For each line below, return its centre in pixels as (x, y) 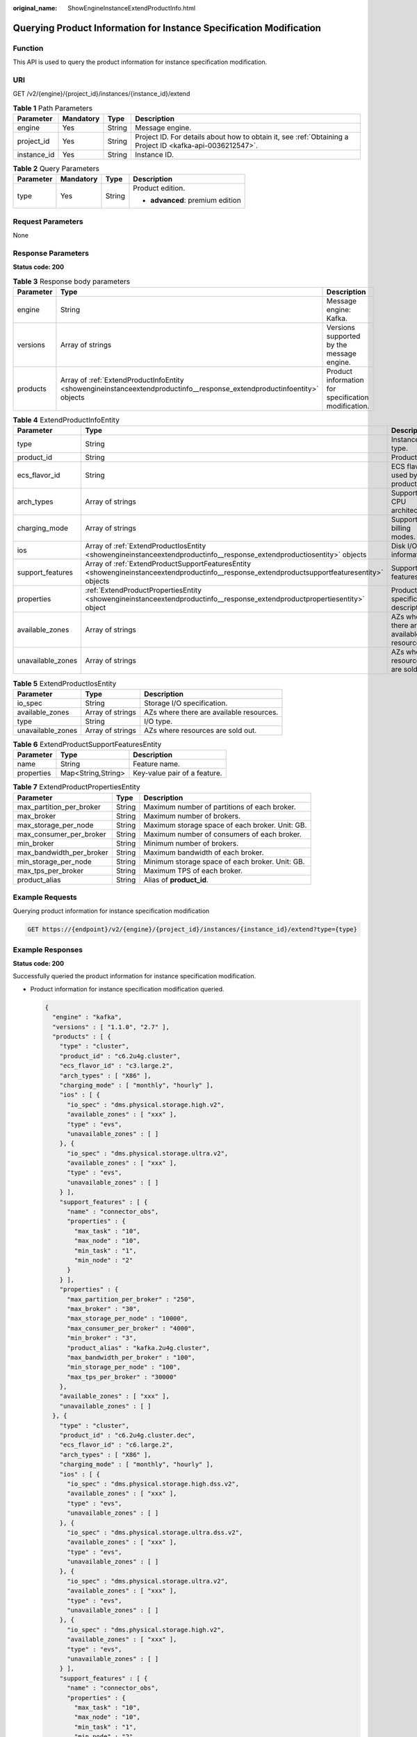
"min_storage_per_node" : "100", (124, 1367)
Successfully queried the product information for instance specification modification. (134, 976)
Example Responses (48, 950)
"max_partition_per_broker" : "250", (131, 1299)
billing (401, 528)
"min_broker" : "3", (102, 1338)
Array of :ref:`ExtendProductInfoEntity (122, 380)
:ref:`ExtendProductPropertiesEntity (143, 591)
